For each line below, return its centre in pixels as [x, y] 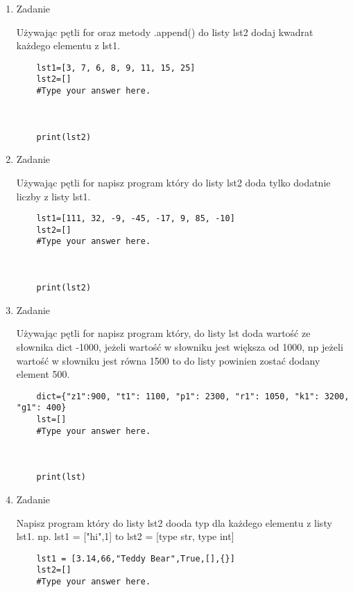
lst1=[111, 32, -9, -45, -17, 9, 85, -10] [136, 219]
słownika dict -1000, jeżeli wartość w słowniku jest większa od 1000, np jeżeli [180, 346]
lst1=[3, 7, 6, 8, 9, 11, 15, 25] [116, 68]
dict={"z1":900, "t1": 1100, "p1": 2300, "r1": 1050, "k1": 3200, [193, 396]
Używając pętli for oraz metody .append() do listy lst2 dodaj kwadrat [165, 32]
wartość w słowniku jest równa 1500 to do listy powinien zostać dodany [168, 360]
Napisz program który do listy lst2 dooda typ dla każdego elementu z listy [174, 522]
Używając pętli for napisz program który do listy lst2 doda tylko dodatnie [173, 182]
